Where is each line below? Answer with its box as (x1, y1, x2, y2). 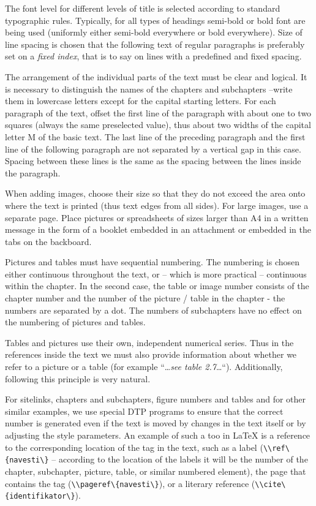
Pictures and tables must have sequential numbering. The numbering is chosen (5, 255, 300, 268)
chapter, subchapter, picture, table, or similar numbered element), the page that (5, 464, 306, 477)
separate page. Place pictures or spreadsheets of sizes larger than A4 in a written (5, 211, 309, 224)
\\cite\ (255, 480, 286, 489)
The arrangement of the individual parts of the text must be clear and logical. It (5, 70, 307, 83)
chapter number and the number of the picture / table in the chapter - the (5, 292, 285, 304)
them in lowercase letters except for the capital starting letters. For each (5, 94, 276, 107)
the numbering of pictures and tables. (5, 315, 146, 328)
